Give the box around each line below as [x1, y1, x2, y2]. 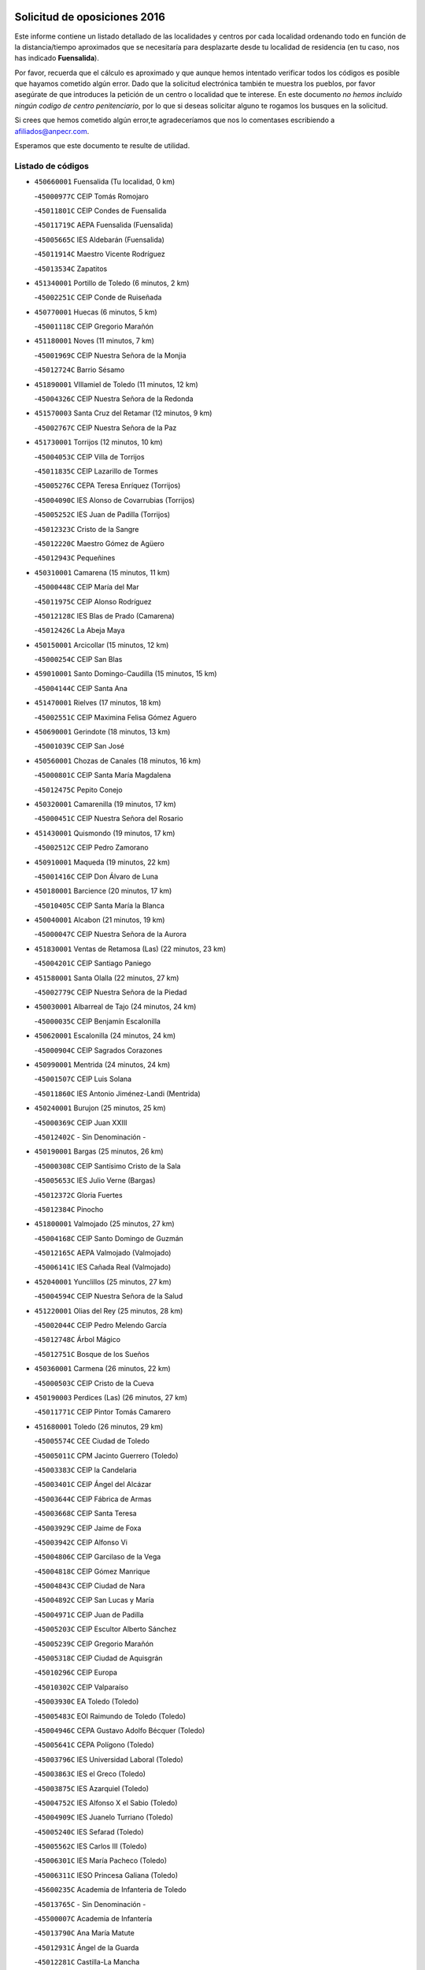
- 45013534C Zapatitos [34, 264, 108, 273]
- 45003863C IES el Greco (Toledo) [34, 1769, 146, 1779]
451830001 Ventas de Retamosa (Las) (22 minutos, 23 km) [34, 944, 227, 953]
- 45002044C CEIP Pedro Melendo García [34, 1321, 167, 1330]
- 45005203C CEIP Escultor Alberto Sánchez [34, 1624, 177, 1634]
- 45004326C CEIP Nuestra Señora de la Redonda [34, 394, 194, 403]
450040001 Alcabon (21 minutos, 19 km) [34, 915, 165, 925]
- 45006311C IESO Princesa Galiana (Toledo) [34, 1870, 179, 1879]
